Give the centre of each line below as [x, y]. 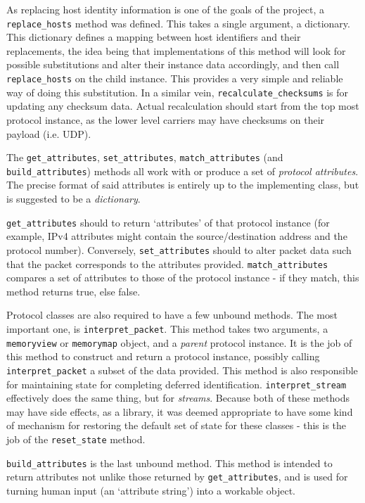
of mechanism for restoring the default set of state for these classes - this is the [177, 425]
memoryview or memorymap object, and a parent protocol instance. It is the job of [179, 342]
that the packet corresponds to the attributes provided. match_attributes [167, 263]
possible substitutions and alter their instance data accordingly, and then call [173, 64]
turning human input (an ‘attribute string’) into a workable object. [151, 490]
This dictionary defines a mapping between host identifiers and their [154, 37]
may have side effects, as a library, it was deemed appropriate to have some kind [180, 411]
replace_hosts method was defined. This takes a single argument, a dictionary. [178, 23]
